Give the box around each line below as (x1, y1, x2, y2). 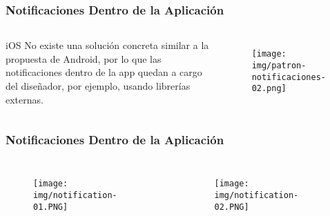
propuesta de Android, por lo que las (6, 51, 162, 66)
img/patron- (251, 60, 307, 70)
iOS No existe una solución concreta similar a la (6, 38, 209, 52)
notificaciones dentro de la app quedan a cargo (6, 65, 202, 79)
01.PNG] (33, 202, 68, 212)
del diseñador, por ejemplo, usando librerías (6, 79, 191, 92)
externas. (6, 92, 43, 106)
